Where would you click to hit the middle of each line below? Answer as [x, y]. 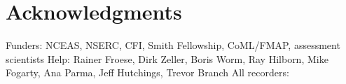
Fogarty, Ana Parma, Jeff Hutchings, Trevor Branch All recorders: [147, 72]
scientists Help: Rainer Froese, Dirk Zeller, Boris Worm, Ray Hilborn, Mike [167, 58]
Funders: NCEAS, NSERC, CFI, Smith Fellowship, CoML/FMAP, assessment [173, 45]
